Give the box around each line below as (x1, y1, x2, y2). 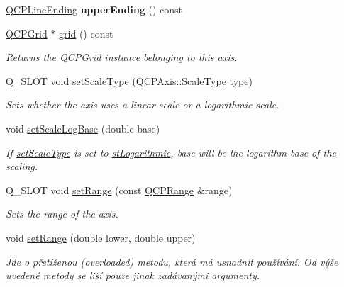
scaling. (6, 159, 38, 174)
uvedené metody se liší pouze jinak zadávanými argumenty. (6, 268, 260, 283)
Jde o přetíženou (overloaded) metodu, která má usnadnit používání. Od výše (6, 254, 338, 269)
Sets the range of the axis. (6, 206, 118, 221)
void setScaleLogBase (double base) (6, 120, 160, 135)
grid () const (59, 26, 113, 40)
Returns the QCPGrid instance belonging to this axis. (6, 50, 238, 64)
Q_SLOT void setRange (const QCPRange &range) (6, 182, 233, 197)
